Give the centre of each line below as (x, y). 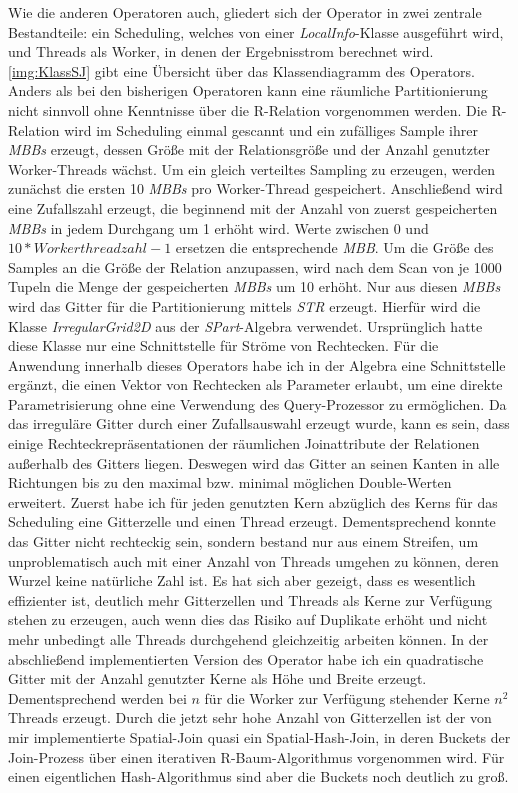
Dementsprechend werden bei (97, 697)
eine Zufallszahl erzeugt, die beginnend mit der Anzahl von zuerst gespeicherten (253, 207)
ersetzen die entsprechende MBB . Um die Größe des (334, 247)
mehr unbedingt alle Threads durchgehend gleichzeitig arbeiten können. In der (248, 639)
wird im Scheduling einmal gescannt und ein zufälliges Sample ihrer (271, 129)
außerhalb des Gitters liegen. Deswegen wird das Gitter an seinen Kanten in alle (254, 462)
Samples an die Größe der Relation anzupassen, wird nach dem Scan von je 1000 (255, 266)
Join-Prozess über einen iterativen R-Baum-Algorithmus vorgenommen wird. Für (256, 756)
